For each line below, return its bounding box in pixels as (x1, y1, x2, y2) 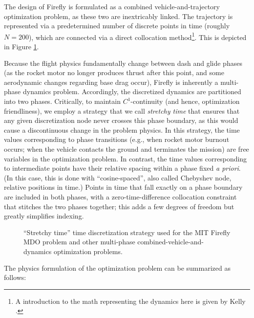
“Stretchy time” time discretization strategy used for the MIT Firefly (23, 227, 231, 237)
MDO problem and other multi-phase (23, 237, 135, 247)
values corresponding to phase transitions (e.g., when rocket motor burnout (4, 134, 230, 144)
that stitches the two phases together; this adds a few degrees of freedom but (4, 201, 234, 211)
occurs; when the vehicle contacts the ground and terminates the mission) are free (4, 143, 249, 154)
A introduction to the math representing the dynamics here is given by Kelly (15, 296, 246, 306)
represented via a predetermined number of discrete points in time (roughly (4, 20, 230, 31)
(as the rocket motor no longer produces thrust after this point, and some (4, 67, 224, 78)
